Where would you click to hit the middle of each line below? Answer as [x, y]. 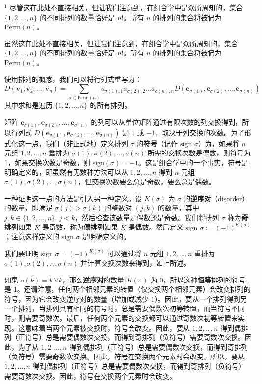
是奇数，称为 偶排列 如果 [80, 227]
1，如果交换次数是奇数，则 [47, 162]
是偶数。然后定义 [156, 227]
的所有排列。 [111, 105]
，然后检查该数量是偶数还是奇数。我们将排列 [147, 217]
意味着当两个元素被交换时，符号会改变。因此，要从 [107, 327]
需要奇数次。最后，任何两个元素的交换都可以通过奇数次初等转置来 [131, 318]
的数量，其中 [179, 208]
